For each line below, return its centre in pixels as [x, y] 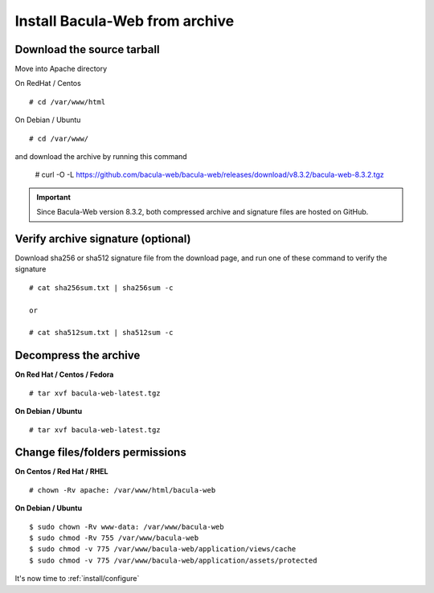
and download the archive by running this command [101, 157]
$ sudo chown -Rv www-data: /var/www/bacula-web [127, 527]
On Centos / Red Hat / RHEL [61, 472]
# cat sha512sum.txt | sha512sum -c [101, 333]
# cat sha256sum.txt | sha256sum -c [101, 288]
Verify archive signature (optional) [103, 239]
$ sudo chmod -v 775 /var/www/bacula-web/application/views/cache [163, 549]
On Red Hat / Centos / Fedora [64, 374]
